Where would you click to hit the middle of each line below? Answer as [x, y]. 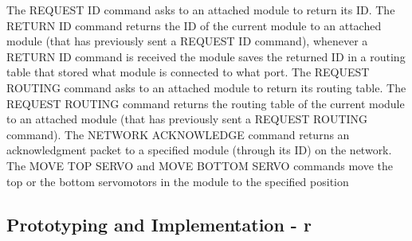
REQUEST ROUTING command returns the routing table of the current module [206, 103]
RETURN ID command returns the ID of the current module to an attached [194, 25]
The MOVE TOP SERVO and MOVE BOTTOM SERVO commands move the [200, 165]
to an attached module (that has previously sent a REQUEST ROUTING [187, 119]
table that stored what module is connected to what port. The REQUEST [188, 72]
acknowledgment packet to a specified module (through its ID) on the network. [199, 150]
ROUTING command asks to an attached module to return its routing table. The [206, 87]
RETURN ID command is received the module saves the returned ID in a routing [206, 56]
